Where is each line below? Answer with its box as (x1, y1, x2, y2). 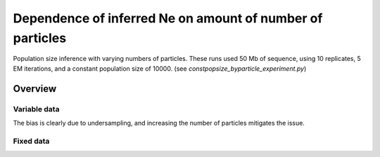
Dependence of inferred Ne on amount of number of (13, 11, 323, 26)
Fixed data (13, 136, 50, 146)
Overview (13, 83, 57, 95)
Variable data (13, 104, 60, 114)
